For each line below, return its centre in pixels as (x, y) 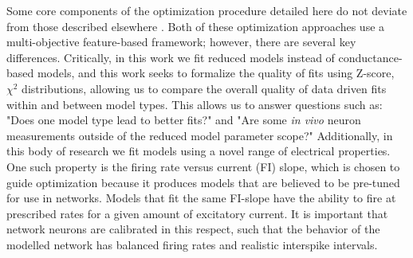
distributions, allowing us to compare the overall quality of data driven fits (204, 88)
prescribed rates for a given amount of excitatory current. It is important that (197, 213)
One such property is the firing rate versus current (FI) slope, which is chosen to (203, 166)
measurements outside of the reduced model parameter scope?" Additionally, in (200, 135)
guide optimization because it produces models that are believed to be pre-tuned (203, 182)
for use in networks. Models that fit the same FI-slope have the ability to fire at (201, 198)
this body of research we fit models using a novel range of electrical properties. (199, 151)
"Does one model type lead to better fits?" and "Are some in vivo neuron (184, 120)
